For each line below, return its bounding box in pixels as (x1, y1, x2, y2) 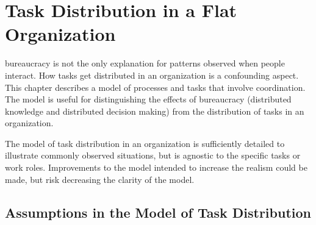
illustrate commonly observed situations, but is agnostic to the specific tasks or (5, 149, 301, 162)
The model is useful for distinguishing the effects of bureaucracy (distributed (5, 93, 292, 105)
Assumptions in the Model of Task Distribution (5, 202, 311, 221)
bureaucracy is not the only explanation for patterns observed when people (5, 57, 285, 70)
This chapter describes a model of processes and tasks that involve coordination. (5, 80, 306, 93)
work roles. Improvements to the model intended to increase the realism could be (5, 161, 307, 174)
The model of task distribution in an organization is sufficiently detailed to (5, 137, 285, 149)
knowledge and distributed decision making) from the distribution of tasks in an (5, 104, 304, 117)
